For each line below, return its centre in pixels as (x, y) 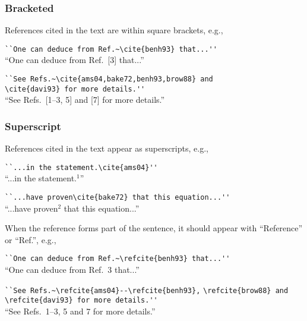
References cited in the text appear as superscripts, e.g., (107, 148)
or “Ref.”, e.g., (31, 239)
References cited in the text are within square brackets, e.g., (114, 30)
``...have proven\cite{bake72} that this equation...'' (118, 198)
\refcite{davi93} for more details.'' (81, 300)
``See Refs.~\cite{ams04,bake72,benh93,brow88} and (109, 79)
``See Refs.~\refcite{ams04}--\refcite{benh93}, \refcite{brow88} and (147, 290)
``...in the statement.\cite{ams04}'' (81, 167)
